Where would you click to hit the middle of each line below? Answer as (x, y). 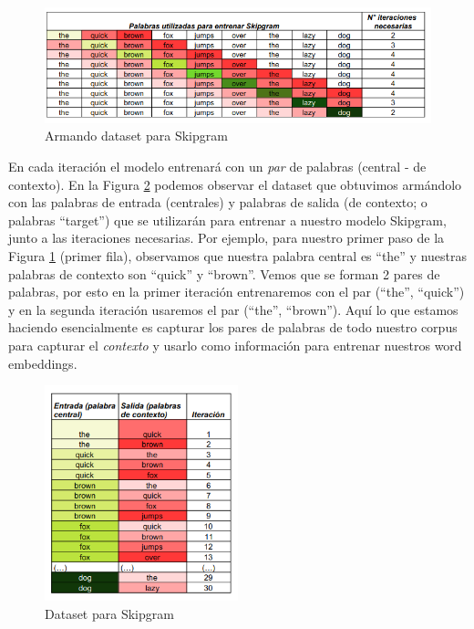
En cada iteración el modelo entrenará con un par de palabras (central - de (217, 166)
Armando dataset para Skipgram (136, 136)
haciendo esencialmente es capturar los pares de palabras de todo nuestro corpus (233, 327)
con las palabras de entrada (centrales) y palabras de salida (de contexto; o (218, 202)
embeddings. (43, 363)
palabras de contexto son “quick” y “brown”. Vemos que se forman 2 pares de (224, 273)
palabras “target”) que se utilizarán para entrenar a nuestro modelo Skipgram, (227, 220)
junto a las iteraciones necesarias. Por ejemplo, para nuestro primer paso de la (227, 238)
